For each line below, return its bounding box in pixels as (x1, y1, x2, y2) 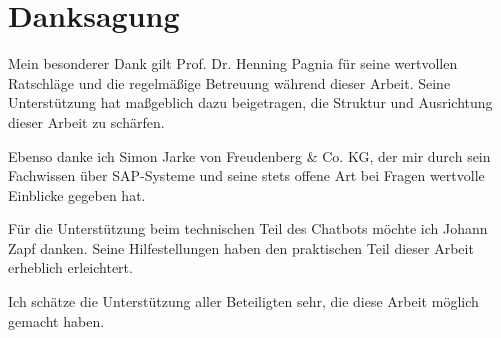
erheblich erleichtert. (8, 257, 133, 278)
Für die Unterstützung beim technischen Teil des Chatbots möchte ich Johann (8, 218, 488, 239)
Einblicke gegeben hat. (8, 184, 146, 205)
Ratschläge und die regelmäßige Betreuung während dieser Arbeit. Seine (8, 72, 451, 93)
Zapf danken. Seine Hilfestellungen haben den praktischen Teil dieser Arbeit (8, 237, 474, 258)
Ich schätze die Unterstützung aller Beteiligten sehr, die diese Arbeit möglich (8, 291, 479, 312)
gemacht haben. (8, 310, 105, 331)
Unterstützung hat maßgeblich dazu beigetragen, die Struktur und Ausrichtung (8, 92, 493, 113)
